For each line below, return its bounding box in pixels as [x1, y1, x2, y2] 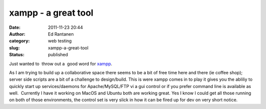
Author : [9, 31, 26, 37]
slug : [9, 44, 20, 51]
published [48, 52, 68, 58]
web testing [48, 38, 72, 44]
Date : [9, 24, 21, 30]
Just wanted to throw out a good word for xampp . [9, 61, 113, 66]
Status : [9, 52, 25, 58]
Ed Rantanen [48, 31, 74, 37]
